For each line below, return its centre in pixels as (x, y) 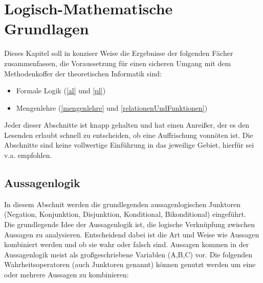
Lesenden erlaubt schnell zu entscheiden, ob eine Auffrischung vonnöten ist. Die (129, 135)
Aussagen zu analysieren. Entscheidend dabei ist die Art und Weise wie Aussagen (132, 234)
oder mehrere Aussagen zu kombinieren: (67, 275)
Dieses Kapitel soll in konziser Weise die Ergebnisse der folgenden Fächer (119, 53)
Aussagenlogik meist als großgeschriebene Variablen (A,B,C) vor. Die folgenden (128, 254)
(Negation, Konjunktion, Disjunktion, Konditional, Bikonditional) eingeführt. (125, 214)
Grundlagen (47, 28)
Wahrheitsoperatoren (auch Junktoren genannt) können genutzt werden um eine (130, 264)
